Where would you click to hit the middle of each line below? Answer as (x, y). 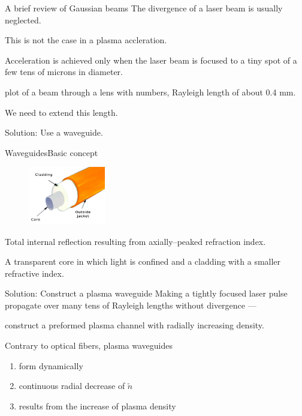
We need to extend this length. (61, 112)
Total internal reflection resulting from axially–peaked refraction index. (135, 241)
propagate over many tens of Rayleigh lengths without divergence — (131, 305)
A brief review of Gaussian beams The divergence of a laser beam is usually (144, 8)
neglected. (23, 20)
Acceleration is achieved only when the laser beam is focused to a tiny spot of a (151, 60)
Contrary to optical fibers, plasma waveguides (89, 345)
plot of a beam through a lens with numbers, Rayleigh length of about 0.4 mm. (150, 92)
